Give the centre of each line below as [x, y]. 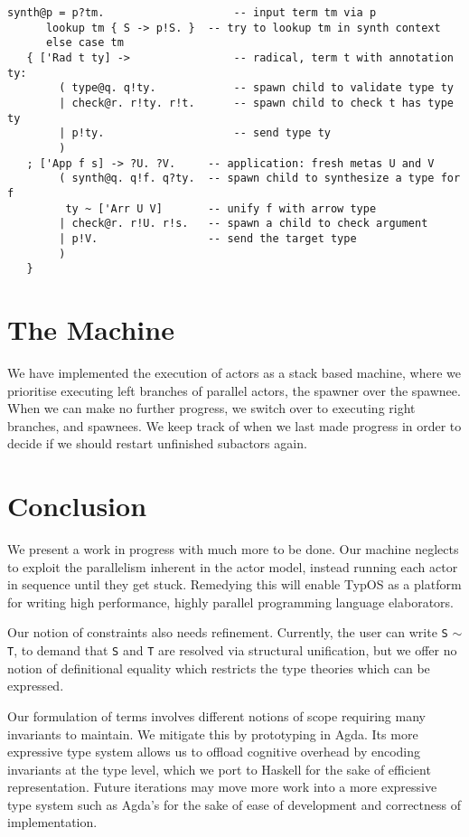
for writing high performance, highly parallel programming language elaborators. [231, 602]
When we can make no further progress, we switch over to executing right [211, 408]
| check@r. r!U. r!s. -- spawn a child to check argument [244, 224]
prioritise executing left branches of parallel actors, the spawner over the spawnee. [234, 390]
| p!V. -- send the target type [208, 238]
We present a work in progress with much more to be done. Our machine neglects [233, 549]
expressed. [36, 686]
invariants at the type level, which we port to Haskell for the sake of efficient [219, 769]
